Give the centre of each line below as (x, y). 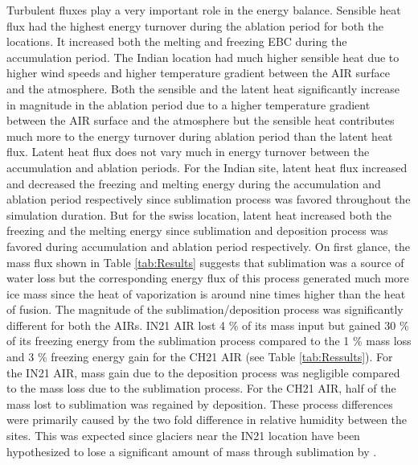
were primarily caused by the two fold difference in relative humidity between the (207, 420)
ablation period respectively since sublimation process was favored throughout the (209, 199)
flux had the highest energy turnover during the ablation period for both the (195, 25)
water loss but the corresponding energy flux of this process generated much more (208, 278)
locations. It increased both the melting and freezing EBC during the (177, 41)
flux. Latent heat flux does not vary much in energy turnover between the (188, 152)
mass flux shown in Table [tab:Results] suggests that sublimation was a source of (205, 262)
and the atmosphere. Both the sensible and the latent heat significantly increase (203, 88)
